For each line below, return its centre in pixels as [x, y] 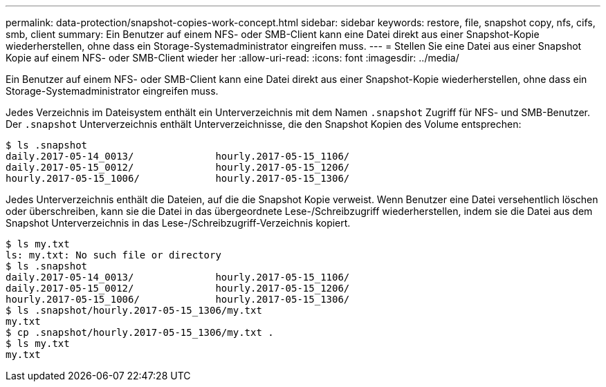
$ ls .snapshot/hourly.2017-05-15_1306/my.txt [134, 310]
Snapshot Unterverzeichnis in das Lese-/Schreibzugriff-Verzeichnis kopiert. [178, 223]
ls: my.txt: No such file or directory [113, 255]
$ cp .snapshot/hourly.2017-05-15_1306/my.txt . [140, 332]
